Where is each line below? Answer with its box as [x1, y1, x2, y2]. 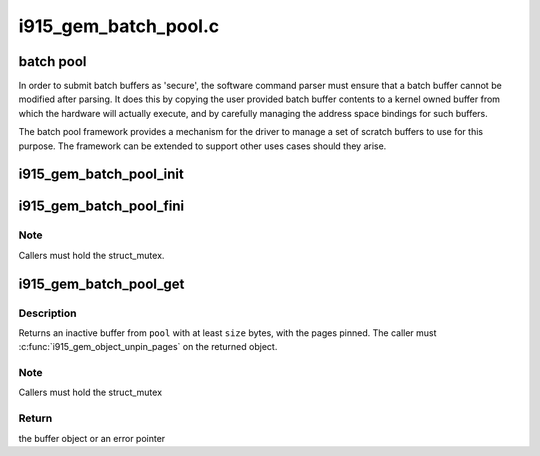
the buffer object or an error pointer [18, 432, 166, 444]
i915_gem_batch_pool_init [18, 166, 184, 183]
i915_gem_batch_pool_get [18, 275, 185, 292]
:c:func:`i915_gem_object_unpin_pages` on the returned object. [18, 341, 278, 353]
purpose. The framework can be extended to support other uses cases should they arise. [18, 140, 387, 152]
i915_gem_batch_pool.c [18, 15, 220, 37]
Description [18, 306, 77, 320]
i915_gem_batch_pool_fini [18, 198, 185, 215]
